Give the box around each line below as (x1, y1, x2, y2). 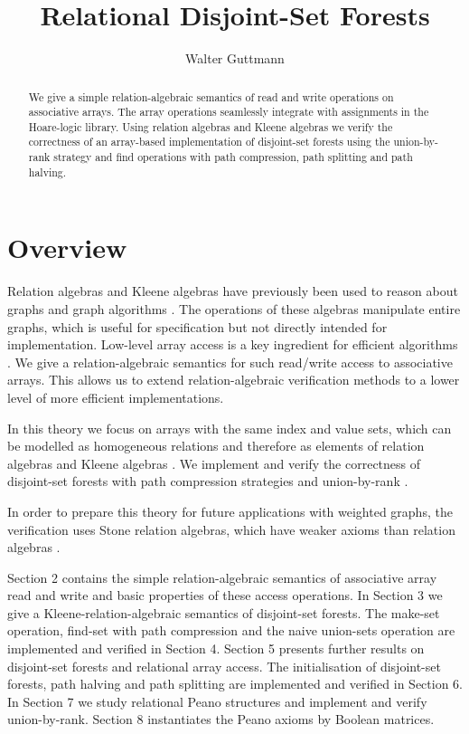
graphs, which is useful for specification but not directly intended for (7, 317, 388, 336)
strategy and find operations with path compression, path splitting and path (53, 149, 413, 165)
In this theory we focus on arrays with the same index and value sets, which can (7, 418, 452, 437)
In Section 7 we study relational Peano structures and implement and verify (7, 691, 427, 710)
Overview (7, 229, 127, 266)
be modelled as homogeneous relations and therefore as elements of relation (7, 436, 425, 455)
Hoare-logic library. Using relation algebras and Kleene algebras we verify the (28, 119, 393, 134)
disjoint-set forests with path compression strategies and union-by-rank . (7, 472, 408, 491)
